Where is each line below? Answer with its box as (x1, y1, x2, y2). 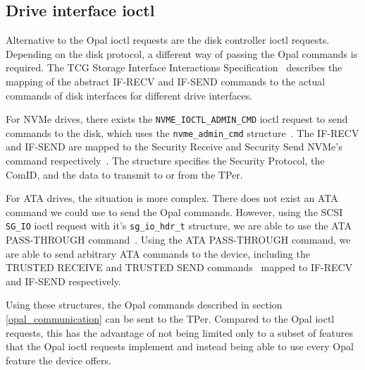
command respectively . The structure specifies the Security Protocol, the (6, 153, 325, 168)
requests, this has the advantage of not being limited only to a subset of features (6, 325, 353, 340)
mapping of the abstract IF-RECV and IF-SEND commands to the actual (6, 73, 326, 88)
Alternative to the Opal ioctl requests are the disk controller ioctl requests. (6, 32, 330, 47)
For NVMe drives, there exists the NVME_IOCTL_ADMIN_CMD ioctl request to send (6, 112, 348, 126)
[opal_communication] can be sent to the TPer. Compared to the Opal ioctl (6, 311, 335, 326)
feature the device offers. (6, 352, 111, 367)
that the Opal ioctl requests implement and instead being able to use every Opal (6, 339, 354, 354)
